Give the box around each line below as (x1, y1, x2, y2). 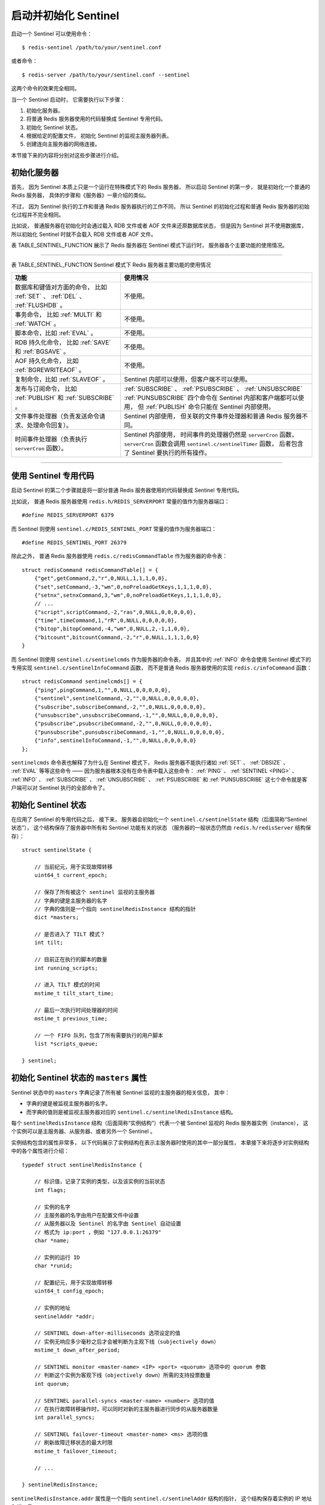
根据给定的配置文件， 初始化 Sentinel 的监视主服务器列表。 (26, 132, 173, 140)
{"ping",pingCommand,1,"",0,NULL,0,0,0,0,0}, (34, 686, 172, 694)
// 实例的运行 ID (34, 1254, 81, 1261)
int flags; (34, 1187, 67, 1193)
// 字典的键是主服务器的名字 (34, 897, 108, 904)
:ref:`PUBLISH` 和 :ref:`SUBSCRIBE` (14, 393, 114, 402)
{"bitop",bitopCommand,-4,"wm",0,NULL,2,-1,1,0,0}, (34, 625, 190, 632)
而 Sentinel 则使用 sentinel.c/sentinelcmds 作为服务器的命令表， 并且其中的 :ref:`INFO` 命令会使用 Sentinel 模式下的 (11, 656, 311, 663)
